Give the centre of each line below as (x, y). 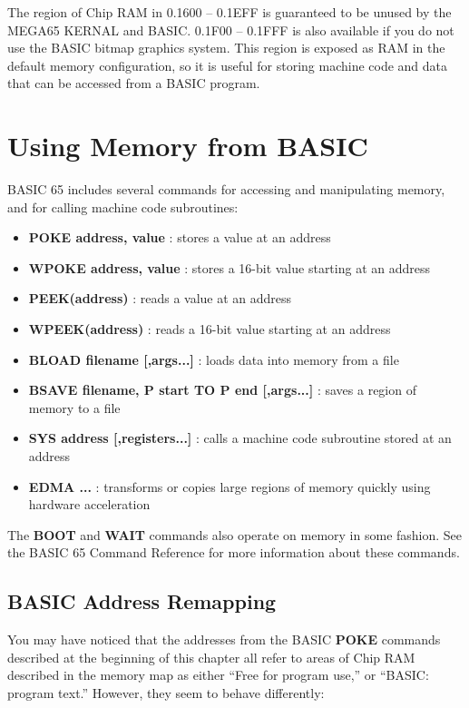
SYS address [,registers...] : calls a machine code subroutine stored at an (240, 438)
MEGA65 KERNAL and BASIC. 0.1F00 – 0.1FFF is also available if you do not (231, 29)
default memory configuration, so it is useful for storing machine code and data (228, 65)
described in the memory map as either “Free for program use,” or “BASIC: (218, 675)
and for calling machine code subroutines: (123, 206)
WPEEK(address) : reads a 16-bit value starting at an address (210, 329)
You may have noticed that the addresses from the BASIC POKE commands (224, 639)
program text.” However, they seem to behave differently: (166, 692)
